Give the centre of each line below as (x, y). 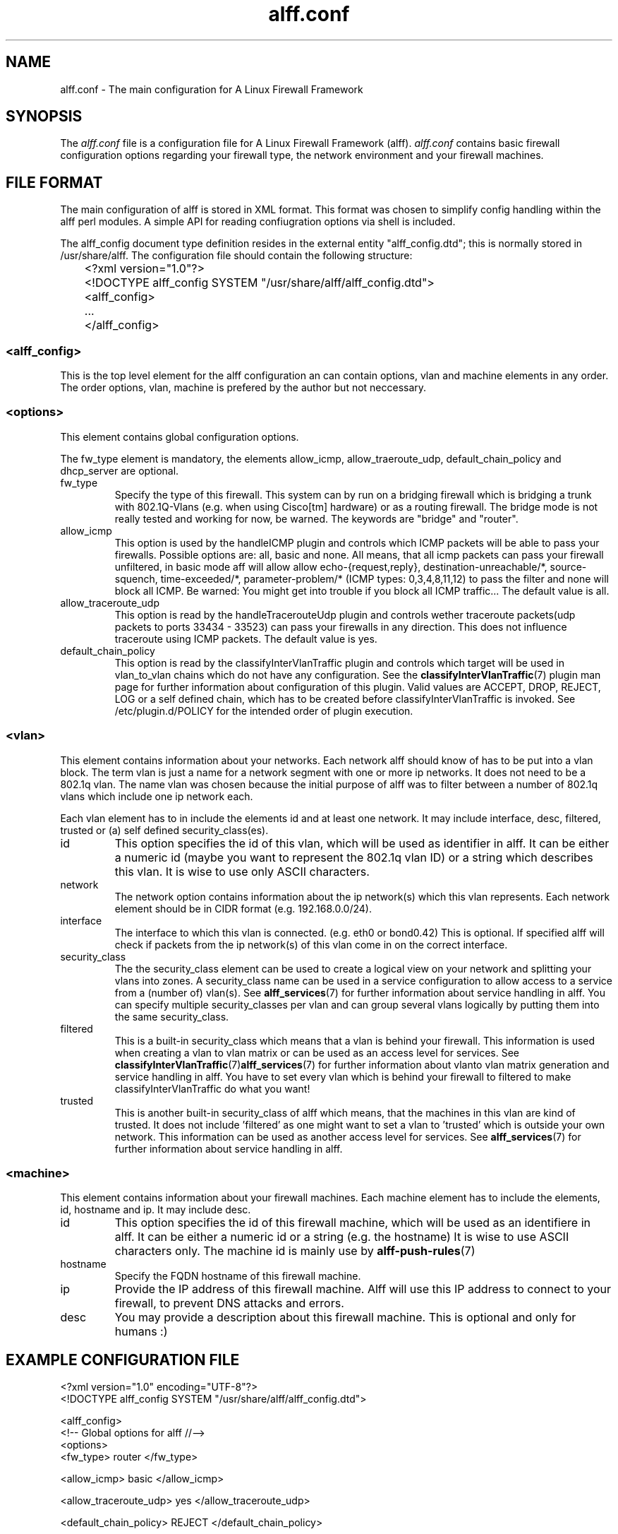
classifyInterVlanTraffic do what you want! (212, 1088)
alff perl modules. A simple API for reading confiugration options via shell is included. (258, 222)
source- (568, 566)
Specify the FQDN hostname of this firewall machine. (238, 1276)
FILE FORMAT (54, 182)
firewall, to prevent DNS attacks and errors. (229, 1303)
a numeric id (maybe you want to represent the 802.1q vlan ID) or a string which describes (354, 857)
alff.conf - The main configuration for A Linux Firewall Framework (212, 89)
